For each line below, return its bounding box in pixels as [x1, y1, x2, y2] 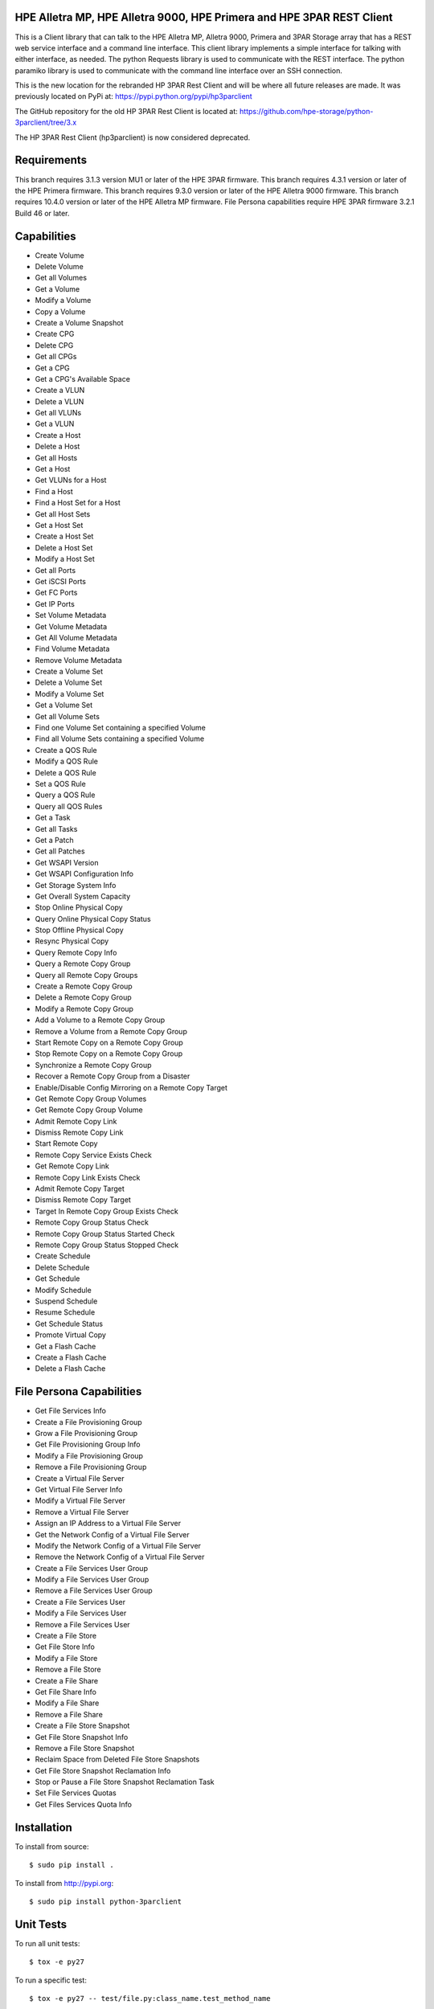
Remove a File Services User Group [35, 1586, 153, 1595]
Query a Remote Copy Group [35, 959, 131, 968]
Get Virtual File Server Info [35, 1484, 123, 1494]
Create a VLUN [35, 386, 85, 395]
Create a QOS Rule [35, 745, 97, 755]
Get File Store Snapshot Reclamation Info [35, 1766, 171, 1775]
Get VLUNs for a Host [35, 475, 107, 485]
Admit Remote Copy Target [35, 1184, 125, 1193]
